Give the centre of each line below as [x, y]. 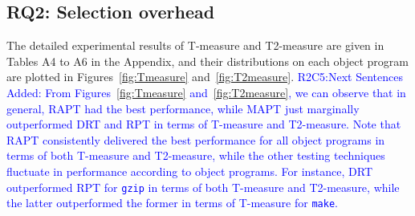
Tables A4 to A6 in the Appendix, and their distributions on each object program [207, 61]
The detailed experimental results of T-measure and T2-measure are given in [195, 45]
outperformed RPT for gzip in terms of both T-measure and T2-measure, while [203, 187]
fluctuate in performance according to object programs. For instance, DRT [189, 171]
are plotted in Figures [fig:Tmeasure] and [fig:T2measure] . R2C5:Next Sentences [205, 77]
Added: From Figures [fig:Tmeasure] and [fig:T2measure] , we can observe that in [206, 92]
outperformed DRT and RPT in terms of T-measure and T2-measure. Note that [204, 124]
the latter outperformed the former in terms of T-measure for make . [172, 203]
